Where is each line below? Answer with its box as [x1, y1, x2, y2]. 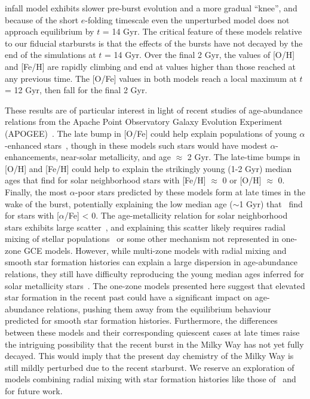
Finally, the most [5, 185, 67, 198]
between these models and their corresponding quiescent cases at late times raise [5, 326, 300, 339]
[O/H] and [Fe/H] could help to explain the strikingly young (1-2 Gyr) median [5, 162, 292, 174]
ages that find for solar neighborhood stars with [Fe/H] [5, 174, 206, 186]
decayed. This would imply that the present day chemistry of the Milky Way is [5, 349, 294, 362]
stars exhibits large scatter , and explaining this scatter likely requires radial [5, 220, 286, 233]
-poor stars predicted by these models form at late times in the [75, 185, 306, 198]
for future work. [5, 385, 63, 397]
